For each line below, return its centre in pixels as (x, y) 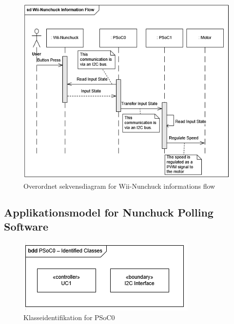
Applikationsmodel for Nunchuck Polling (109, 212)
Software (26, 226)
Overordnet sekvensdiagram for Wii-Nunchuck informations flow (119, 186)
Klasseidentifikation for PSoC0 (69, 317)
